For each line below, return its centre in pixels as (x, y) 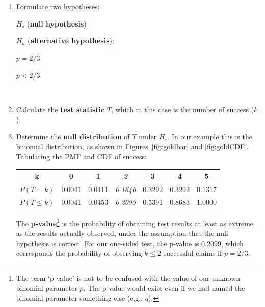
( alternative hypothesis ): (71, 41)
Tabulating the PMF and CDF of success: (81, 156)
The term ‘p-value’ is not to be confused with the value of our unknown (128, 278)
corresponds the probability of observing (79, 253)
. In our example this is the (210, 136)
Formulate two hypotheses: (58, 6)
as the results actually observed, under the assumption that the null (122, 233)
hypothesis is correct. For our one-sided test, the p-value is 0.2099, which (130, 243)
